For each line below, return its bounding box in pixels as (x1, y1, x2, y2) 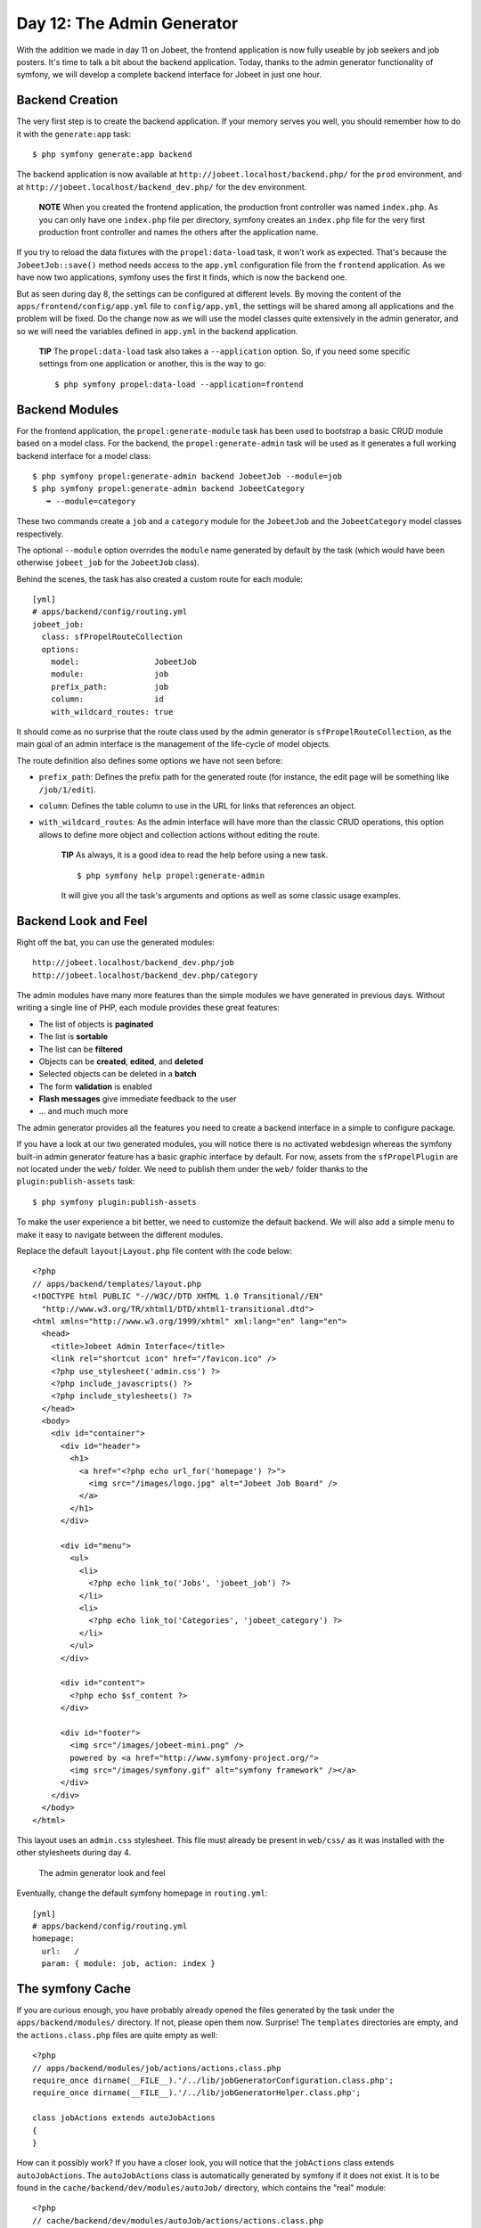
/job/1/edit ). (38, 784, 96, 795)
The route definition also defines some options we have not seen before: (16, 755, 283, 766)
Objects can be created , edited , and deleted (38, 1056, 204, 1067)
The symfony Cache (16, 1981, 131, 1996)
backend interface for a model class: (16, 450, 151, 461)
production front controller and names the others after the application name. (38, 226, 319, 237)
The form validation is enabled (38, 1081, 153, 1092)
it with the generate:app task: (16, 128, 132, 139)
